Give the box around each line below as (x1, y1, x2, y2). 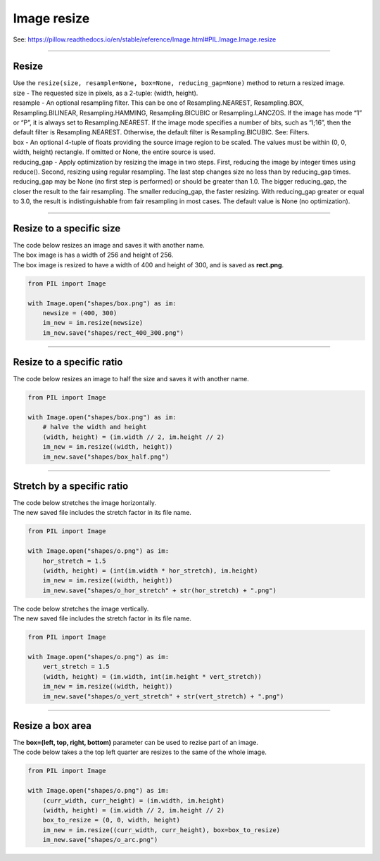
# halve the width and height (42, 423, 147, 431)
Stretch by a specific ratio (13, 480, 129, 492)
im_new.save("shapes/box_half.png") (42, 452, 169, 461)
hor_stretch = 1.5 (42, 556, 106, 565)
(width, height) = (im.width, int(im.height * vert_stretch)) (42, 672, 262, 680)
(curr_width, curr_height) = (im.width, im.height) (42, 796, 225, 805)
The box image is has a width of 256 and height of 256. (13, 250, 174, 260)
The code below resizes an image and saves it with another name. (13, 241, 205, 250)
